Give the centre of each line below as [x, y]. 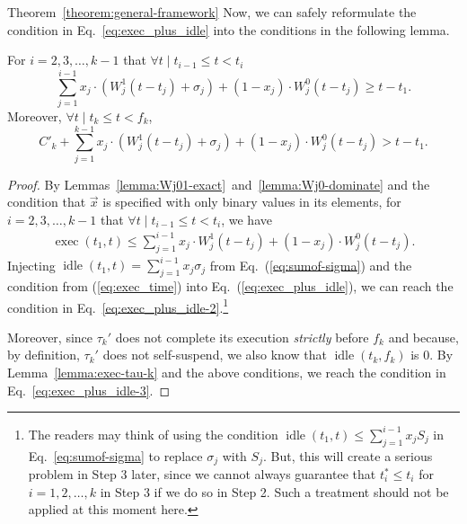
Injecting [31, 265]
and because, [423, 337]
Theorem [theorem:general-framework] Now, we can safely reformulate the [212, 12]
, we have [247, 219]
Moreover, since [50, 337]
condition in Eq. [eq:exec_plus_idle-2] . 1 [118, 306]
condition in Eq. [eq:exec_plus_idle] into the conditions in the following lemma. [229, 29]
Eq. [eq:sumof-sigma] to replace [115, 455]
